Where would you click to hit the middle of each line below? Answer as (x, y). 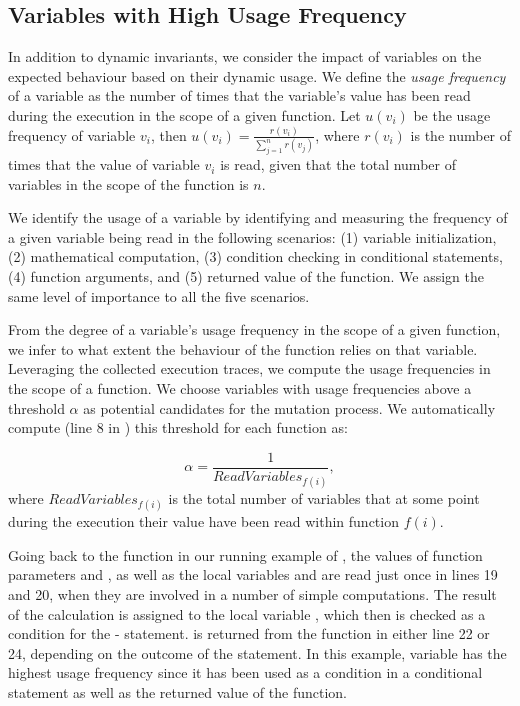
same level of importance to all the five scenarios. (159, 295)
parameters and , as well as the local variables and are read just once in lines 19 (253, 574)
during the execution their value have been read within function (203, 521)
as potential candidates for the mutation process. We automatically (289, 407)
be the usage (452, 114)
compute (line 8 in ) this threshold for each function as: (178, 427)
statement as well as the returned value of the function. (178, 692)
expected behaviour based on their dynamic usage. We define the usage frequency (257, 75)
